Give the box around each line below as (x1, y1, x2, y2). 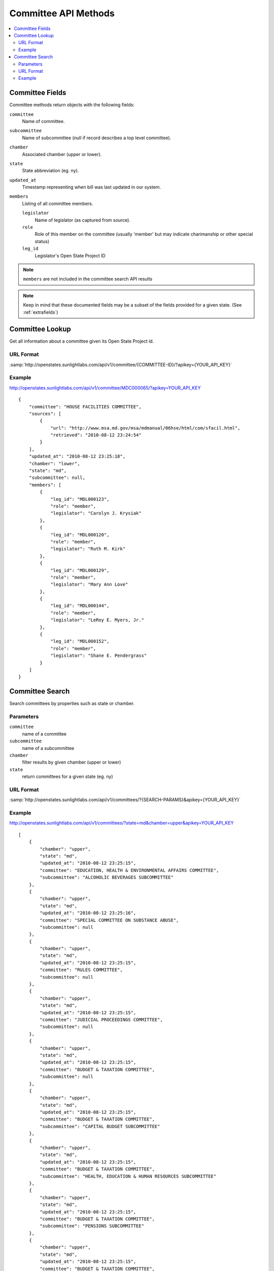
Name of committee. (22, 118, 65, 124)
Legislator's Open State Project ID (35, 252, 106, 259)
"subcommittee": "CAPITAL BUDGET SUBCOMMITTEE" (40, 1124, 160, 1129)
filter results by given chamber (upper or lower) (22, 759, 121, 765)
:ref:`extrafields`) (23, 309, 58, 315)
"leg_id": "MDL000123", (50, 496, 110, 502)
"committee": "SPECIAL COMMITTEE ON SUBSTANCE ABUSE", (40, 917, 179, 923)
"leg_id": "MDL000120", (50, 532, 110, 537)
